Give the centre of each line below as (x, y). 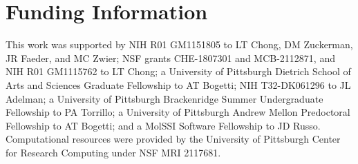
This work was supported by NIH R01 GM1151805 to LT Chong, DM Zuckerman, (179, 44)
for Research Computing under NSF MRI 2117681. (113, 152)
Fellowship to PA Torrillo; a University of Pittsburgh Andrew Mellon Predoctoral (178, 112)
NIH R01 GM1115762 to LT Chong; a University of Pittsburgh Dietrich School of (178, 71)
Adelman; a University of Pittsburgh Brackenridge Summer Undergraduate (164, 98)
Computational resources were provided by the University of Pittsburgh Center (173, 139)
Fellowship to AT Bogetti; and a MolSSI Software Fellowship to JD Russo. (163, 125)
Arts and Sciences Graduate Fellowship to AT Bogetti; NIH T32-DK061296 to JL (178, 84)
